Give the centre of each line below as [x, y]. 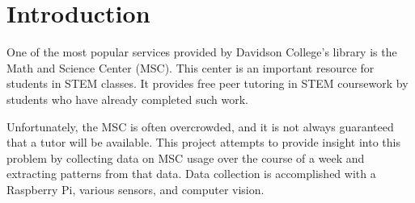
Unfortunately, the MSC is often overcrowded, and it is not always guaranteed [200, 126]
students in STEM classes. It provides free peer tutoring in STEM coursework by [207, 83]
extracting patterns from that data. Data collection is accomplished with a [191, 174]
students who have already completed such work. [127, 99]
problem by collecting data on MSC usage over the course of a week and [186, 157]
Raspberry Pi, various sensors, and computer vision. [136, 189]
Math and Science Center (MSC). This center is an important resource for [191, 67]
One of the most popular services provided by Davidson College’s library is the [202, 52]
